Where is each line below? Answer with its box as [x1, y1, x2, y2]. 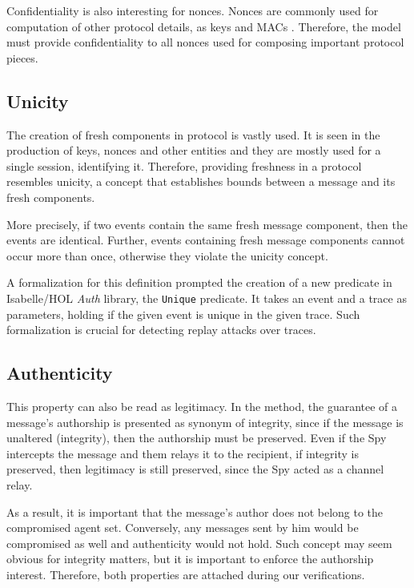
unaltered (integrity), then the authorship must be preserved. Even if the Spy [6, 429, 387, 446]
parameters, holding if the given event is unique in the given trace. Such [6, 305, 360, 322]
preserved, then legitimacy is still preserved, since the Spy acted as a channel [6, 461, 384, 477]
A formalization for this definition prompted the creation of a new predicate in [6, 274, 392, 291]
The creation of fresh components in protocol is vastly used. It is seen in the [6, 126, 380, 143]
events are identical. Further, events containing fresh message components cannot [6, 232, 405, 248]
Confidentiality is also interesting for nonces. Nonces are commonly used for [6, 2, 379, 18]
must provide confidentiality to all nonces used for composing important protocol [6, 34, 404, 50]
